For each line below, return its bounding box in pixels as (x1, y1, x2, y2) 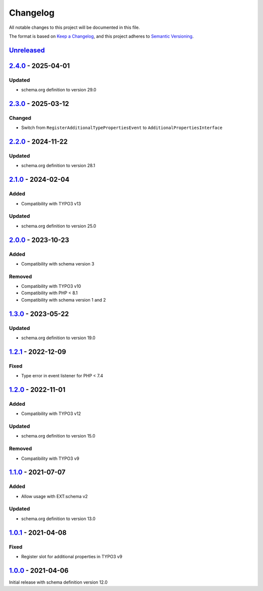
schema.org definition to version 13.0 (21, 516, 96, 522)
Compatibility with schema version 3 (21, 261, 94, 266)
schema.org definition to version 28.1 (21, 163, 95, 169)
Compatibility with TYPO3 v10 (21, 284, 81, 289)
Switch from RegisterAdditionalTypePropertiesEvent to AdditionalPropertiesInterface (21, 125, 223, 131)
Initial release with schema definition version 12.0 (9, 579, 108, 585)
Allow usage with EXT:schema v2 (21, 493, 88, 499)
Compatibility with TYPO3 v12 (21, 411, 81, 416)
